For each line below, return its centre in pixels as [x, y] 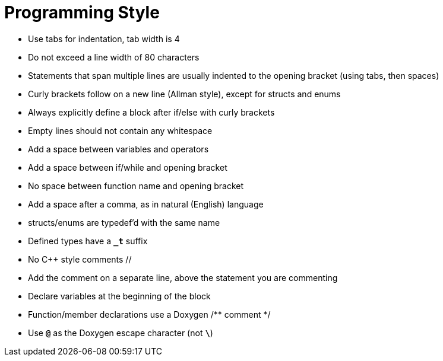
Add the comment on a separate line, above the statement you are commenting [183, 277]
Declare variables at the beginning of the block [119, 296]
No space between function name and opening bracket [136, 186]
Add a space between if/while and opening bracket [128, 167]
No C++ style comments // [80, 259]
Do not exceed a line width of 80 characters [114, 57]
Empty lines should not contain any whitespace [120, 130]
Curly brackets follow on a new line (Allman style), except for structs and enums [184, 94]
